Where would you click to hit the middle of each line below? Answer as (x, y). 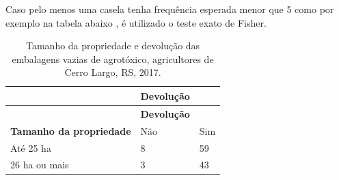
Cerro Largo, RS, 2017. (113, 72)
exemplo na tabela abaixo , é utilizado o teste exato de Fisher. (136, 22)
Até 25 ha (31, 147)
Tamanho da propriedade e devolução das (113, 46)
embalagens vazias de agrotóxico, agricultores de (113, 59)
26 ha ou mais (40, 165)
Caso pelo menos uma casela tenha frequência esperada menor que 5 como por (170, 9)
